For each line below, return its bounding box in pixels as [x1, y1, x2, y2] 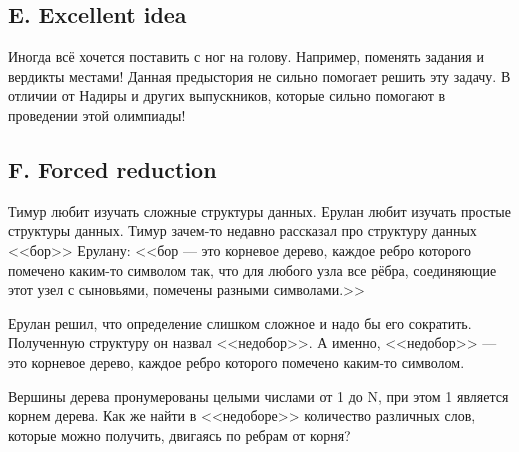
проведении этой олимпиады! [8, 104, 186, 125]
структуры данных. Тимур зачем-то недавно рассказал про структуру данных [8, 220, 477, 241]
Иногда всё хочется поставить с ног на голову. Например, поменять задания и [8, 46, 484, 67]
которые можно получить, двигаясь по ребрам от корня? [8, 424, 351, 445]
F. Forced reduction [8, 153, 217, 184]
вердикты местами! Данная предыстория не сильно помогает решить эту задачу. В [8, 65, 511, 86]
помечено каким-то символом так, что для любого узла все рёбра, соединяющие [8, 259, 497, 280]
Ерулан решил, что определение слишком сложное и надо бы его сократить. [8, 312, 472, 333]
